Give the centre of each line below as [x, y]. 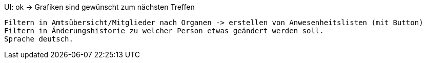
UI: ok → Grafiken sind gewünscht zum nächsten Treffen [99, 7]
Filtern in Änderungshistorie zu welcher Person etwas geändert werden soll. [164, 31]
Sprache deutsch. [39, 39]
